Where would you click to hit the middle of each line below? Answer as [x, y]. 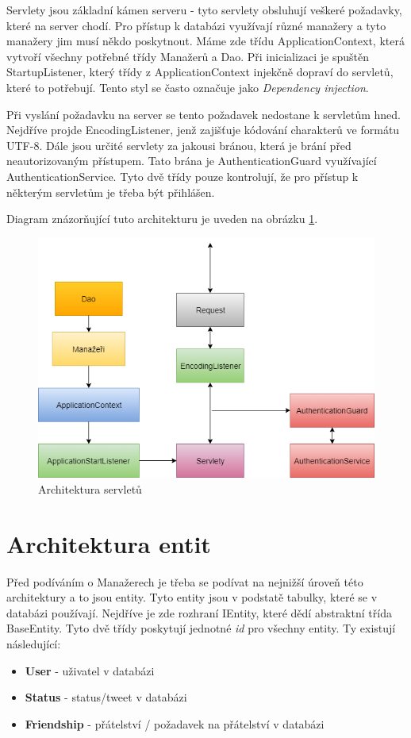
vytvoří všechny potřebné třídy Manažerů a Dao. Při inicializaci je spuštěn [188, 56]
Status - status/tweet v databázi [106, 697]
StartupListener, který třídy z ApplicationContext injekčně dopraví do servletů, [200, 72]
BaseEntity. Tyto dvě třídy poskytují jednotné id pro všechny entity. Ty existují [201, 628]
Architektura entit [109, 543]
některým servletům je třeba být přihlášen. [111, 192]
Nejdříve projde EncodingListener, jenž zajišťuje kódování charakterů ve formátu [203, 130]
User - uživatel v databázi [90, 670]
